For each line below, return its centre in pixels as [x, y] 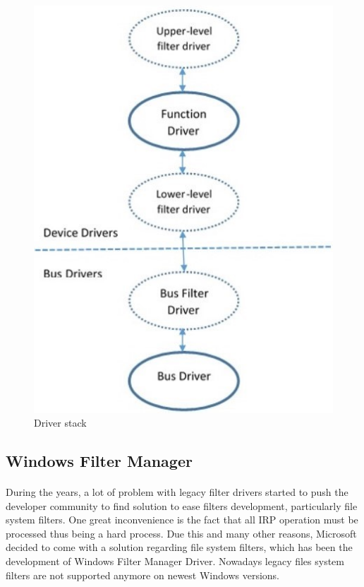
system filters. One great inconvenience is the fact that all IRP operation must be [182, 520]
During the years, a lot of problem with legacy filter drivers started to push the [177, 492]
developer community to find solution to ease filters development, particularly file [182, 505]
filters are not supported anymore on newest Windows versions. [142, 575]
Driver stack [60, 423]
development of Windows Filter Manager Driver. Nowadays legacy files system [175, 561]
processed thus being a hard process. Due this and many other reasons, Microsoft [181, 533]
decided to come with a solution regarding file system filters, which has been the [179, 547]
